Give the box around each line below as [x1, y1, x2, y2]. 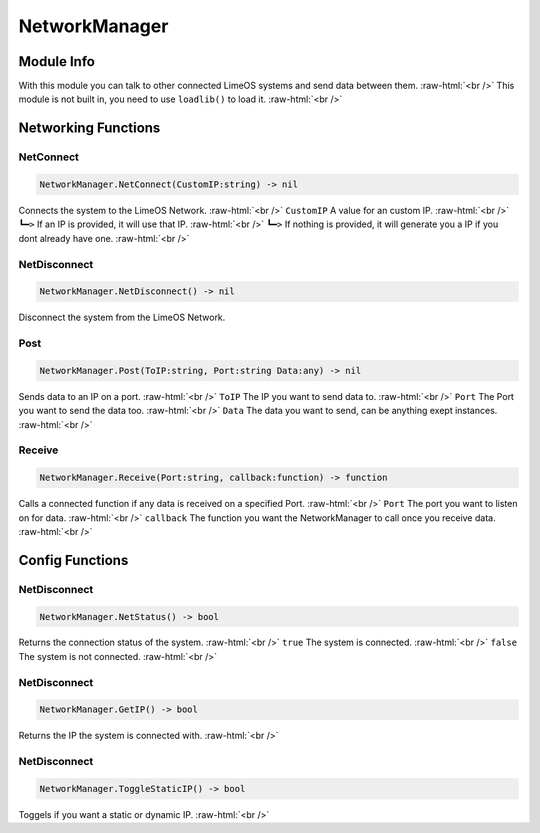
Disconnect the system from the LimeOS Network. [18, 311, 226, 324]
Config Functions [18, 551, 129, 569]
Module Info [18, 53, 95, 70]
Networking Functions [18, 120, 161, 137]
